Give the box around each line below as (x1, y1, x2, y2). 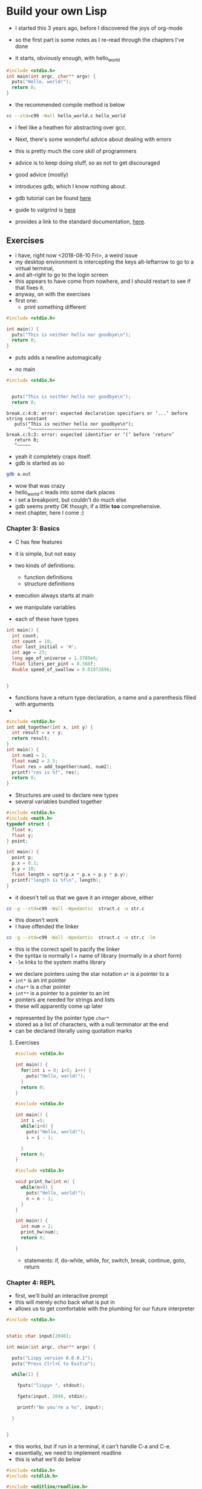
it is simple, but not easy (15, 550, 76, 557)
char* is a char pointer (15, 983, 71, 990)
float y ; (11, 832, 34, 839)
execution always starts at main (15, 591, 94, 599)
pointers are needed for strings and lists (15, 996, 115, 1003)
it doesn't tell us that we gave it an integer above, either (15, 894, 154, 901)
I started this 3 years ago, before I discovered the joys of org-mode (15, 24, 183, 32)
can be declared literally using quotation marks (15, 1027, 132, 1035)
